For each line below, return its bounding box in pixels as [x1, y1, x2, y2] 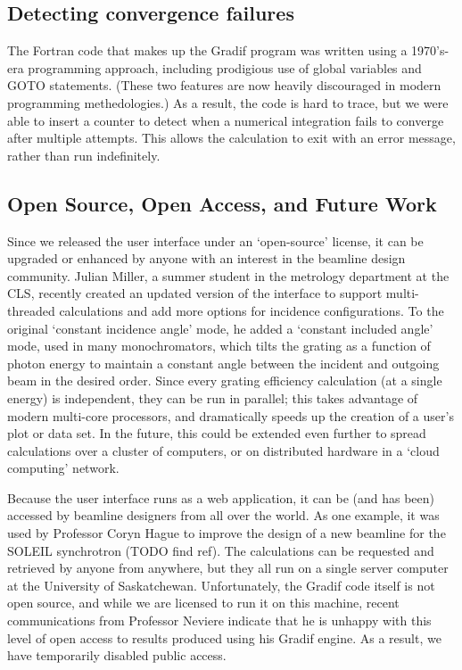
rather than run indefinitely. [7, 145, 161, 164]
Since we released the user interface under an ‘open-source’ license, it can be [7, 231, 424, 250]
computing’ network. [7, 459, 120, 477]
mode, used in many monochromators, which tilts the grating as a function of [7, 336, 431, 355]
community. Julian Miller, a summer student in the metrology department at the [7, 266, 450, 285]
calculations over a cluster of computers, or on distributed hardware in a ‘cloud [7, 441, 440, 459]
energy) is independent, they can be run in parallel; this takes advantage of [7, 388, 418, 407]
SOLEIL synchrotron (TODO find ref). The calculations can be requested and [7, 541, 434, 559]
